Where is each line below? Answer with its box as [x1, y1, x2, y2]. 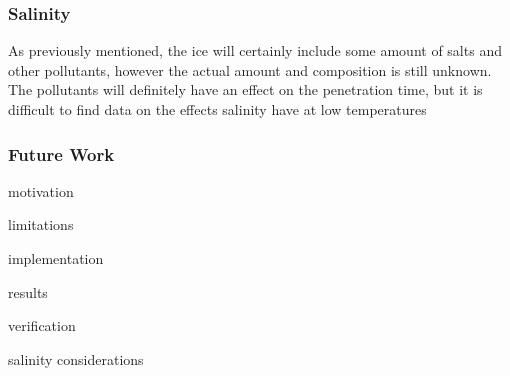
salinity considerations [8, 348, 144, 369]
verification [8, 315, 76, 336]
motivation [8, 180, 74, 201]
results [8, 281, 48, 302]
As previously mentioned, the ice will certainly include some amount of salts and [8, 40, 502, 61]
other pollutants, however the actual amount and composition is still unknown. [8, 59, 492, 80]
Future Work [8, 141, 115, 166]
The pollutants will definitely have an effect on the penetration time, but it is [8, 79, 483, 100]
